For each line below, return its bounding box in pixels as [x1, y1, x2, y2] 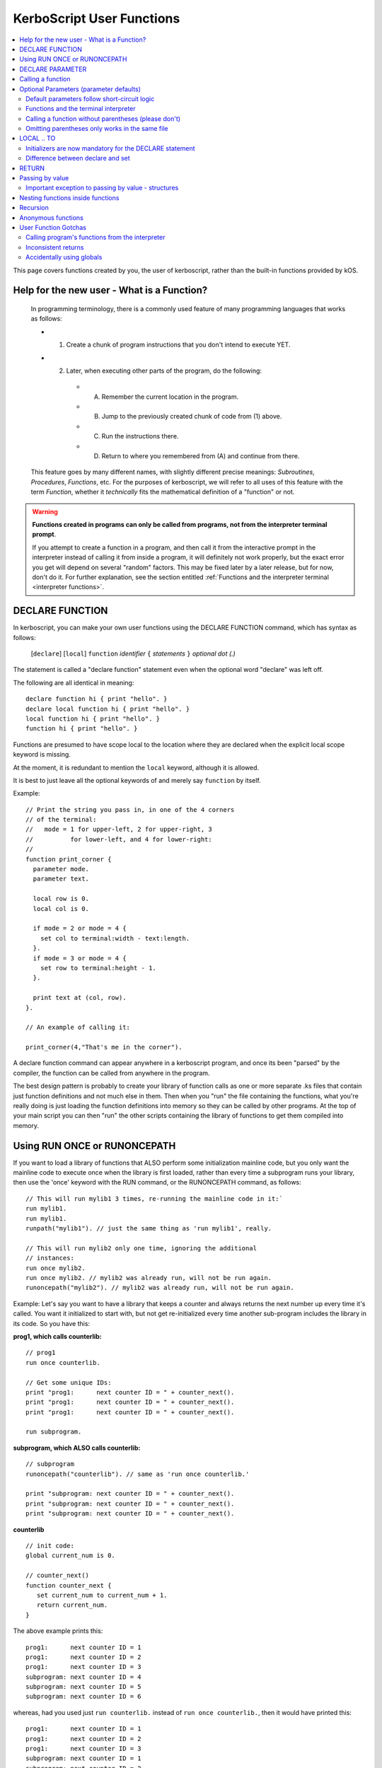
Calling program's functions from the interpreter [25, 233, 166, 242]
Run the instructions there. [101, 432, 179, 441]
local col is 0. [33, 905, 90, 912]
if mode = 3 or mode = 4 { [33, 954, 127, 962]
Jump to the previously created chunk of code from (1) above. [101, 412, 282, 421]
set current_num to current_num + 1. [36, 1591, 168, 1599]
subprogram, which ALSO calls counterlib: [13, 1443, 141, 1452]
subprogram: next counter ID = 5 [25, 1683, 141, 1691]
